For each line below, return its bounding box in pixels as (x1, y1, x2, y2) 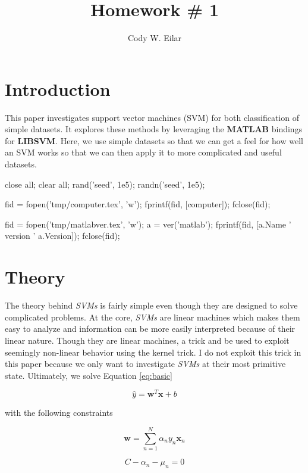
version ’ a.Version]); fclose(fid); (5, 229, 120, 242)
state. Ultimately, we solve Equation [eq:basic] (5, 369, 172, 381)
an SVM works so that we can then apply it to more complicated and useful (5, 146, 282, 158)
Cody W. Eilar (127, 32, 182, 44)
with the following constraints (5, 406, 113, 419)
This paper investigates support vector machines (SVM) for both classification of (5, 111, 299, 123)
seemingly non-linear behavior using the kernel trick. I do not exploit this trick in (5, 346, 301, 358)
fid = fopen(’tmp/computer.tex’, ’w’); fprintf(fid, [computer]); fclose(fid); (5, 198, 271, 210)
